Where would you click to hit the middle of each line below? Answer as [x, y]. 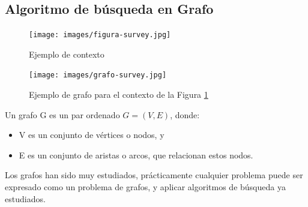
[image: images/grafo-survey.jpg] [98, 75]
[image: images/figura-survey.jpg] [100, 35]
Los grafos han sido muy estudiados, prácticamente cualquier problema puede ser [154, 175]
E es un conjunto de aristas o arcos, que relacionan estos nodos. [136, 154]
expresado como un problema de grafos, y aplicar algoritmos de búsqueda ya [145, 187]
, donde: [185, 114]
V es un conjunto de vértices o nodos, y [92, 135]
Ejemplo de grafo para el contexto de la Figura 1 [119, 94]
